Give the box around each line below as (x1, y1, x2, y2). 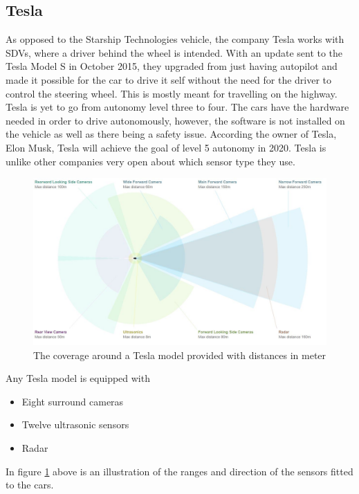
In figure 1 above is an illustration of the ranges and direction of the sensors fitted (6, 464, 353, 478)
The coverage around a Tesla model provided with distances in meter (33, 347, 326, 362)
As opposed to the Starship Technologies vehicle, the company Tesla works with (6, 32, 344, 46)
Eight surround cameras (21, 394, 124, 408)
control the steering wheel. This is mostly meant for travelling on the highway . (6, 86, 338, 100)
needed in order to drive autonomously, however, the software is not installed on (6, 113, 345, 127)
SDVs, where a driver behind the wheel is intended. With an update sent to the (6, 45, 343, 60)
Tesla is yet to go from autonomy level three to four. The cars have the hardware (6, 100, 349, 114)
